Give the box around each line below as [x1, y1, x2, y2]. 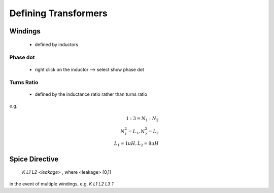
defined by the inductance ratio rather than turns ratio [35, 91, 147, 97]
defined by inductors [35, 41, 79, 48]
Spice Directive [9, 155, 59, 163]
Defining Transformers [9, 8, 108, 19]
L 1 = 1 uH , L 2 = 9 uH [114, 141, 159, 148]
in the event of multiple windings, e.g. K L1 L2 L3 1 [9, 180, 114, 187]
